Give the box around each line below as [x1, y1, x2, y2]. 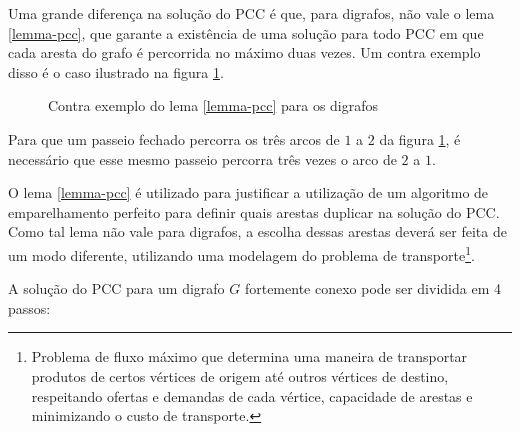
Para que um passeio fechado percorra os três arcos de [8, 128, 340, 149]
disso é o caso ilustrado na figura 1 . [8, 61, 224, 82]
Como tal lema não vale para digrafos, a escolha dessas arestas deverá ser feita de [8, 221, 507, 242]
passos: [8, 297, 51, 318]
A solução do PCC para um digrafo [8, 278, 225, 299]
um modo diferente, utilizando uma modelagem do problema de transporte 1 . [8, 241, 475, 265]
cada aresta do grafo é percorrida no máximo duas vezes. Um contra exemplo [8, 42, 481, 63]
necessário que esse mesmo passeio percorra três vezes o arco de [8, 148, 397, 169]
